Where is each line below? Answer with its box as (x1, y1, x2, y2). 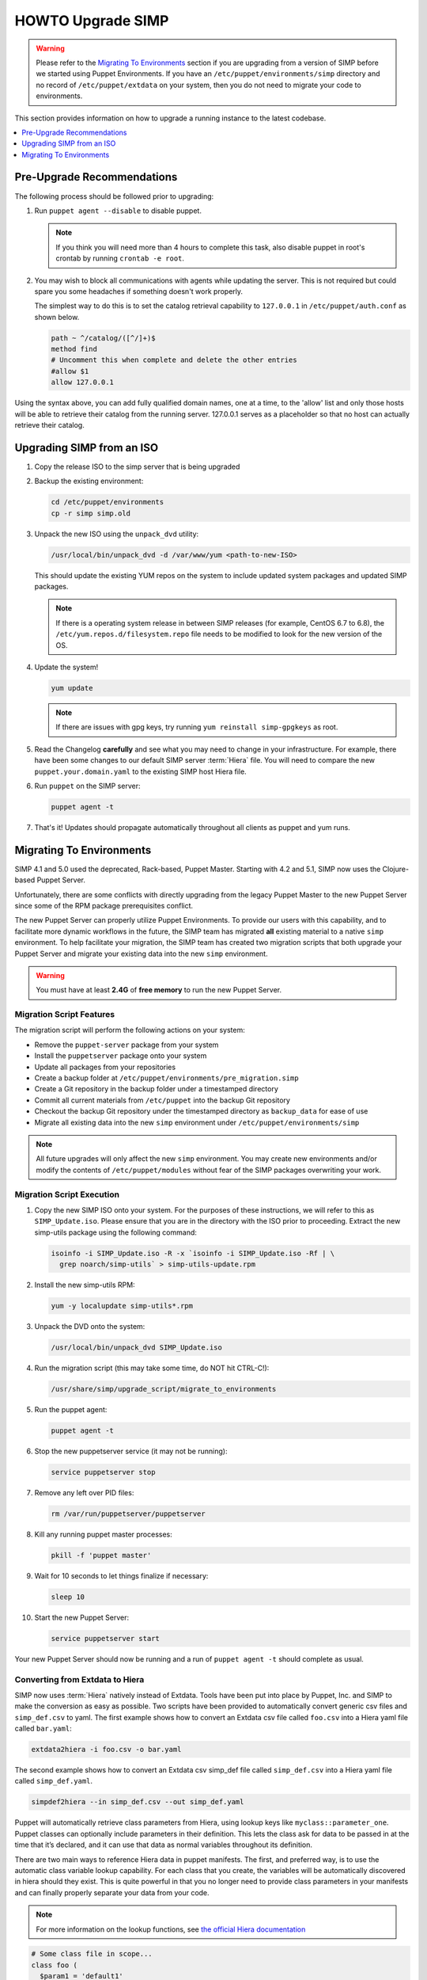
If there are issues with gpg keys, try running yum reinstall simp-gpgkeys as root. (55, 722, 338, 732)
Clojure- (382, 864, 410, 874)
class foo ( (31, 1960, 78, 1970)
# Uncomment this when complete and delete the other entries (51, 356, 297, 364)
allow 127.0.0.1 (51, 378, 115, 387)
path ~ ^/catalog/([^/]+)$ (51, 333, 156, 342)
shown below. (34, 312, 80, 322)
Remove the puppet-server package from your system (34, 1040, 219, 1049)
